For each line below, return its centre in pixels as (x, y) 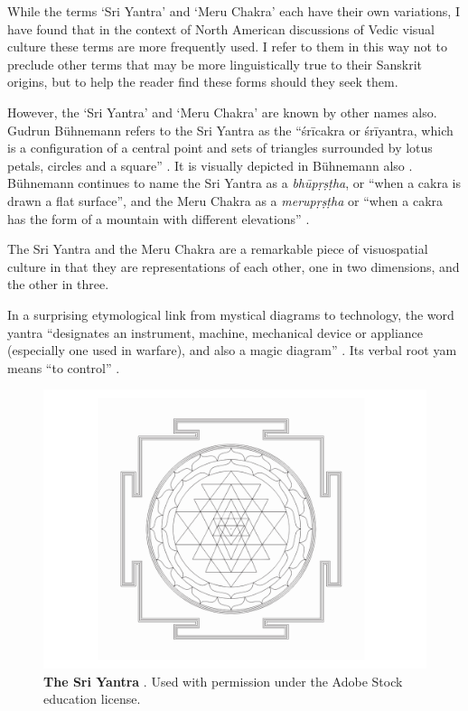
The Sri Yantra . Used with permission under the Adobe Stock (223, 681)
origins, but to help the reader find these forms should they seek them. (203, 82)
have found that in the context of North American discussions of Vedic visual (221, 28)
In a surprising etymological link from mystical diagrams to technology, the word (231, 314)
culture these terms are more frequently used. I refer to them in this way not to (228, 47)
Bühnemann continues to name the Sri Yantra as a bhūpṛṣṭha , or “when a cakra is (234, 183)
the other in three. (58, 284)
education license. (92, 699)
